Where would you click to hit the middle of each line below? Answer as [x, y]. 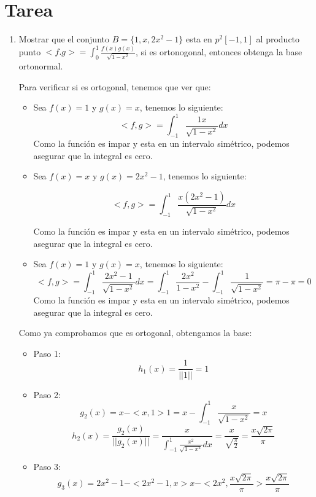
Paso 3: [47, 467]
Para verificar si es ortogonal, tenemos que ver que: [115, 86]
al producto [278, 39]
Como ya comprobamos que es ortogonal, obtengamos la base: [135, 333]
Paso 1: [47, 353]
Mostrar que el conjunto [64, 39]
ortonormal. [41, 65]
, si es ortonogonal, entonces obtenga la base [219, 51]
